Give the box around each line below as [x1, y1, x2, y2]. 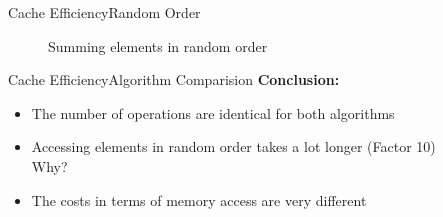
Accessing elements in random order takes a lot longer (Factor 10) [31, 136, 436, 157]
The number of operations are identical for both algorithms [31, 102, 395, 123]
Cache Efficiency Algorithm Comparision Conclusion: [8, 69, 340, 90]
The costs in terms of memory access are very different [31, 189, 367, 210]
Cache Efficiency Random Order [8, 2, 201, 22]
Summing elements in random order [48, 35, 268, 56]
